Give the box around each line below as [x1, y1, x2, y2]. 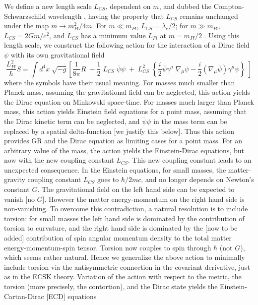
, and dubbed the [159, 1, 212, 11]
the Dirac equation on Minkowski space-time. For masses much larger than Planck [4, 96, 254, 107]
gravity [4, 174, 25, 184]
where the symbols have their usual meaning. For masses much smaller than [4, 77, 235, 87]
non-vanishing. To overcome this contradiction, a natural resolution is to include [4, 203, 248, 214]
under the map [4, 20, 49, 31]
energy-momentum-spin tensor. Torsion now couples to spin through [4, 242, 211, 252]
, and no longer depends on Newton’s [141, 174, 254, 184]
